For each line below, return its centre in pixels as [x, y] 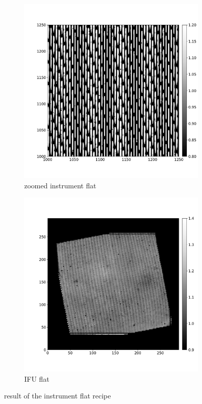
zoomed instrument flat [60, 185]
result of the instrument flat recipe [58, 396]
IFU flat [37, 378]
